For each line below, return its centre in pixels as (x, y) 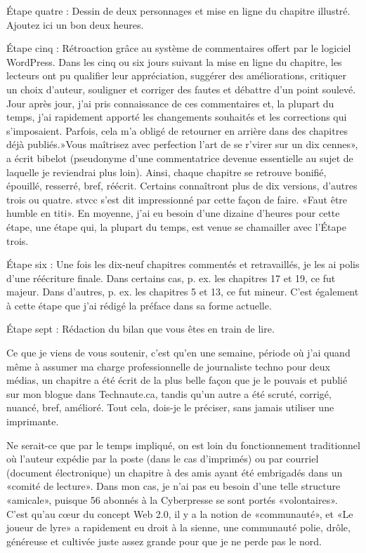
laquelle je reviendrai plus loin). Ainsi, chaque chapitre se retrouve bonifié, (166, 172)
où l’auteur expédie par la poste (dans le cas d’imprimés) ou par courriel (163, 459)
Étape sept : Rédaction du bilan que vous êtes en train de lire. (140, 329)
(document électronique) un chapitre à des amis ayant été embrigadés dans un (175, 472)
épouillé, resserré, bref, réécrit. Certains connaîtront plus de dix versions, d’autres (182, 186)
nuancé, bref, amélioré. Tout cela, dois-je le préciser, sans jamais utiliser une (170, 407)
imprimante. (33, 421)
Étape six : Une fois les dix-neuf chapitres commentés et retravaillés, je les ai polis (183, 264)
